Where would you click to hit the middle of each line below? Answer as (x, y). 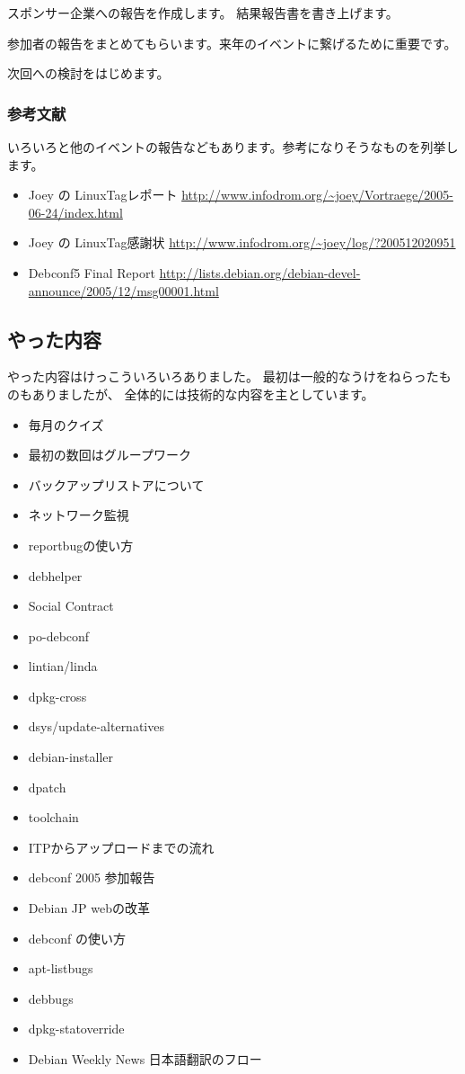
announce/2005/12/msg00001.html (123, 290)
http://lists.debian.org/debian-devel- (260, 272)
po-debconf (59, 635)
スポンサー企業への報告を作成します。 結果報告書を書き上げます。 (203, 13)
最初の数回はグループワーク (110, 455)
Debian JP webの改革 (89, 908)
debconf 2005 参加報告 (92, 877)
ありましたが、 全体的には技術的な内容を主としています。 (203, 394)
